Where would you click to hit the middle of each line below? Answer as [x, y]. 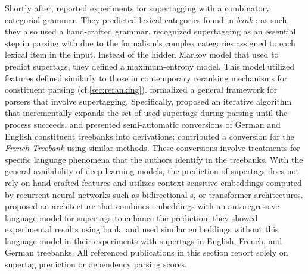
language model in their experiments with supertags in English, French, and [144, 240]
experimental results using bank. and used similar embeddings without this [142, 229]
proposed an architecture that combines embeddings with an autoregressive [142, 206]
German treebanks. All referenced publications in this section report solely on [147, 252]
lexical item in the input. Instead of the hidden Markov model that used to [142, 54]
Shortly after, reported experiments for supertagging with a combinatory [138, 8]
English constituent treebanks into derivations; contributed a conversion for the [150, 136]
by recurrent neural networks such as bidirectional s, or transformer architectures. [154, 194]
